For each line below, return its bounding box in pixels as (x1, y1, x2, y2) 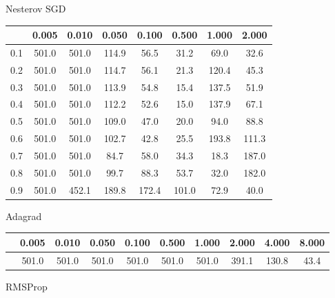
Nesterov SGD (6, 1, 66, 15)
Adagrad (6, 208, 42, 223)
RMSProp (6, 279, 48, 293)
